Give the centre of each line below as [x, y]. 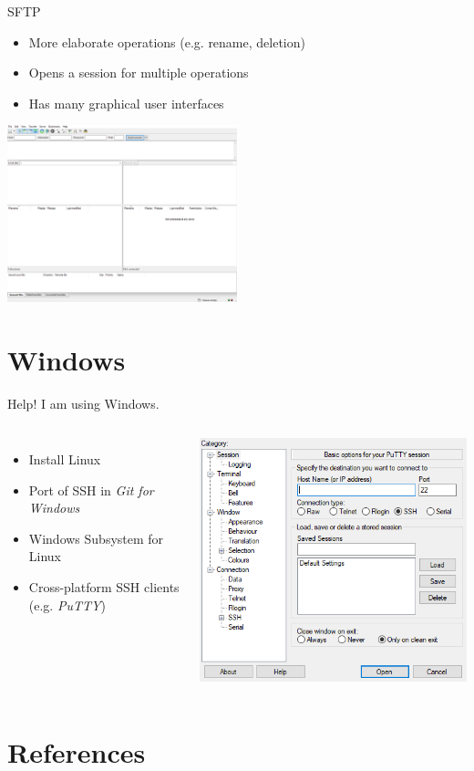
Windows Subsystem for [96, 538]
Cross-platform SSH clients [104, 587]
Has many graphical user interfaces [126, 103]
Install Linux [65, 459]
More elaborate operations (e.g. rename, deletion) [167, 42]
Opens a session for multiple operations [139, 73]
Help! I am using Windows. [83, 403]
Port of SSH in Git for [91, 490]
